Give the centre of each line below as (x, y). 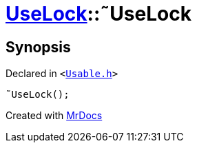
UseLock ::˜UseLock (98, 14)
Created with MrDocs (54, 116)
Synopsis (38, 47)
